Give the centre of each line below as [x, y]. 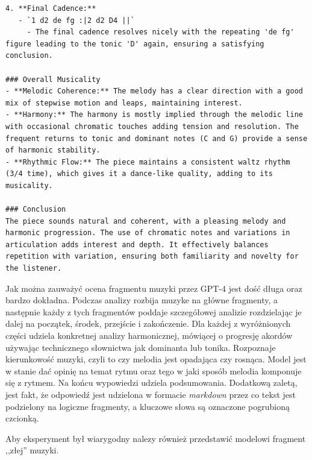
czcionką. [22, 418]
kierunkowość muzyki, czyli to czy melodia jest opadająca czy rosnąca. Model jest [156, 359]
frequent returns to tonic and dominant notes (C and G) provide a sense [157, 138]
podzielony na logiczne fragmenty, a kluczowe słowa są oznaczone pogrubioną [148, 406]
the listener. [34, 269]
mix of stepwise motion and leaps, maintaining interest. [124, 103]
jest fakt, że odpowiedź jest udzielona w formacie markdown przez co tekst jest [151, 394]
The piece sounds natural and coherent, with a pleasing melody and [146, 221]
